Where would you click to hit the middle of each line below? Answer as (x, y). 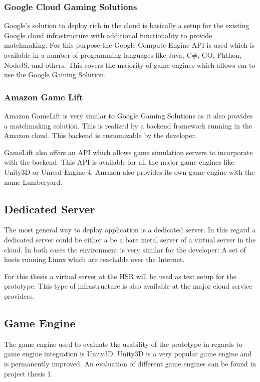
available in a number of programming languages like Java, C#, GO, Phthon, (123, 55)
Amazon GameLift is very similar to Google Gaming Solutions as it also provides (128, 115)
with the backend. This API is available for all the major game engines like (119, 162)
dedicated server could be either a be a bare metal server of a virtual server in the (130, 239)
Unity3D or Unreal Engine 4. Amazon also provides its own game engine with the (129, 171)
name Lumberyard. (33, 181)
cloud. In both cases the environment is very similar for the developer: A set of (125, 249)
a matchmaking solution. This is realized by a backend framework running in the (128, 125)
